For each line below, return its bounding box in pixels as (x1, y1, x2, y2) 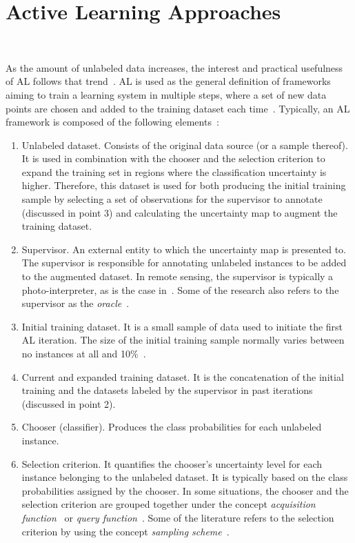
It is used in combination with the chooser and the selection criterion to (21, 151, 325, 166)
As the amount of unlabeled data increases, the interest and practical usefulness (6, 60, 343, 75)
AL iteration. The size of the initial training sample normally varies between (21, 333, 345, 347)
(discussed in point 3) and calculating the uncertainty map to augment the (21, 205, 338, 219)
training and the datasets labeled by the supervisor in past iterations (21, 383, 313, 397)
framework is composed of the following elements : (6, 115, 219, 129)
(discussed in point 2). (21, 396, 116, 411)
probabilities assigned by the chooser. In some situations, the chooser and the (21, 483, 349, 497)
